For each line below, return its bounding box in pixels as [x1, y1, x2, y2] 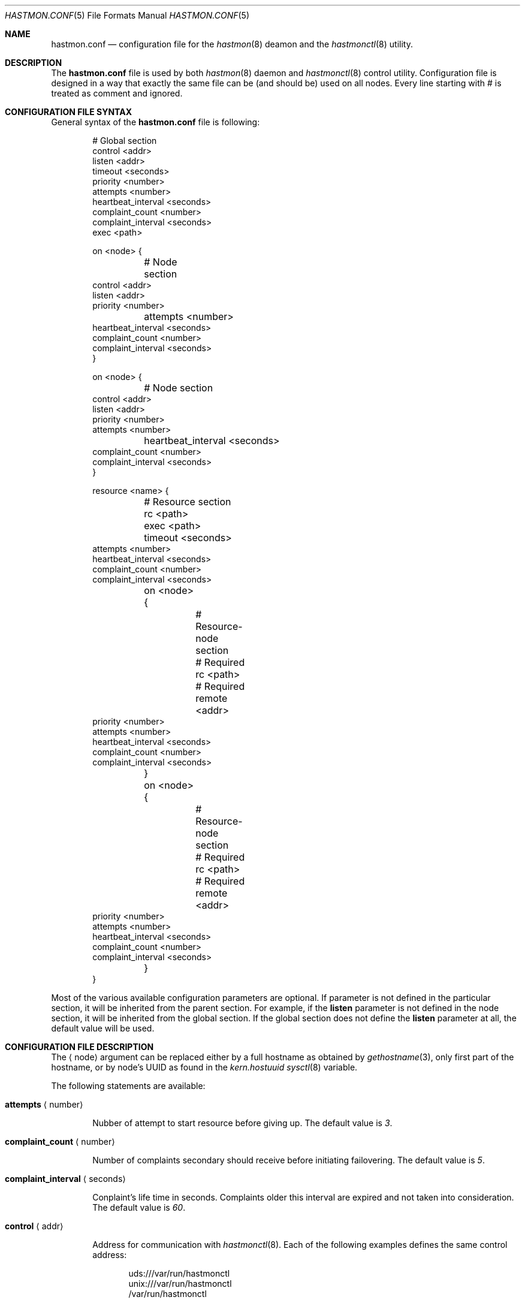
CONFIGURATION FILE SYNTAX [5, 107, 132, 117]
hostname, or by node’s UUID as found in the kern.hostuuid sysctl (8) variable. [51, 1062, 358, 1072]
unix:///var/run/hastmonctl [128, 1278, 232, 1289]
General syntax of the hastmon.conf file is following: [51, 117, 260, 127]
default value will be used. [51, 1023, 155, 1033]
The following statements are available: [51, 1081, 206, 1091]
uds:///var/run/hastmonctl [128, 1268, 230, 1278]
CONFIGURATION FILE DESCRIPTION [5, 1042, 154, 1052]
